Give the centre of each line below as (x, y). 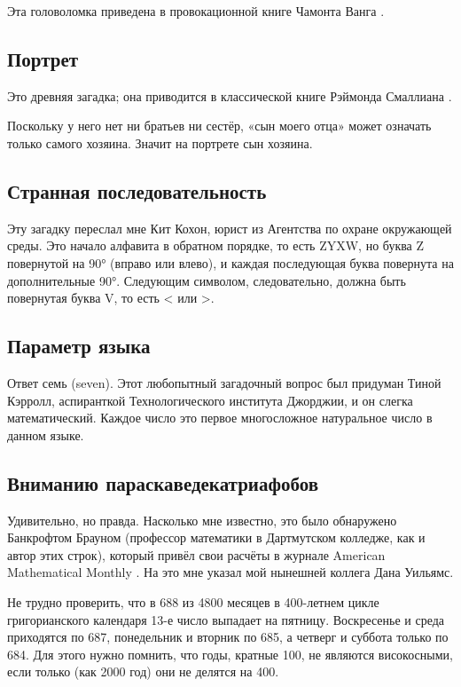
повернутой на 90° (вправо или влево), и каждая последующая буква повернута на (230, 262)
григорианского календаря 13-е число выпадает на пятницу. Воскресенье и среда (226, 619)
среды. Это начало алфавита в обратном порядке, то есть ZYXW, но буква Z (216, 245)
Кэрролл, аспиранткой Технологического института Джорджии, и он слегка (210, 400)
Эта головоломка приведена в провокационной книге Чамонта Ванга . (196, 11)
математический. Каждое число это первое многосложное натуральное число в (220, 418)
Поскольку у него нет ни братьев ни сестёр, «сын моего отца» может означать (219, 126)
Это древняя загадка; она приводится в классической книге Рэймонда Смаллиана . (230, 95)
